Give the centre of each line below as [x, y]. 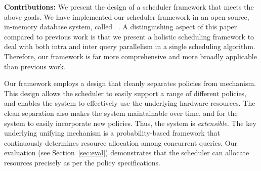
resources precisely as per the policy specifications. [82, 162]
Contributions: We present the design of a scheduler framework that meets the [129, 7]
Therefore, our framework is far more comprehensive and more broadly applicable [130, 56]
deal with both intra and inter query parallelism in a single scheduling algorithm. [130, 46]
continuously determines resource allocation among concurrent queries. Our [121, 142]
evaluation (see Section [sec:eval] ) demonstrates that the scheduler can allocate [127, 153]
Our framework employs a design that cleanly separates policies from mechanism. [130, 83]
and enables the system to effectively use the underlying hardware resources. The [130, 103]
